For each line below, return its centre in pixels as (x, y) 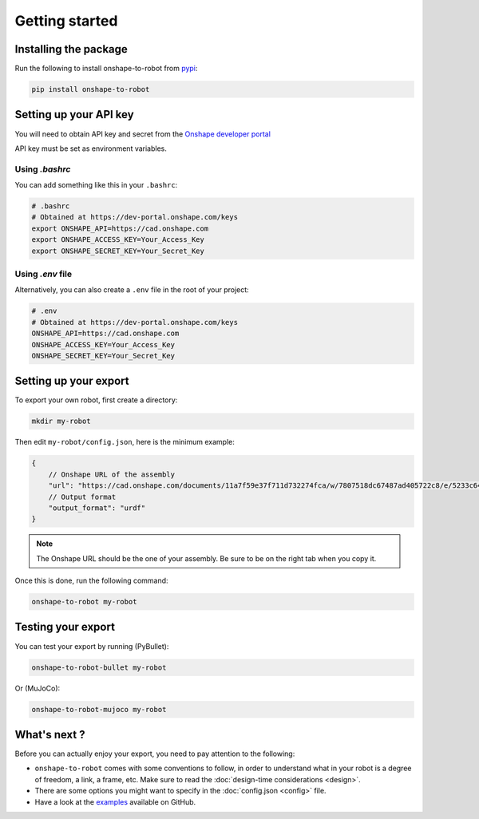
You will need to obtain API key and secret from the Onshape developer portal (143, 134)
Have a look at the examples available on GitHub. (115, 801)
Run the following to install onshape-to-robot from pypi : (106, 69)
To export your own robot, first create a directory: (96, 400)
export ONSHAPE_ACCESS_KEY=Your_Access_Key (118, 240)
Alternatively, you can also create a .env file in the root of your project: (132, 290)
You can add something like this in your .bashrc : (96, 185)
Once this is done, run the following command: (91, 581)
